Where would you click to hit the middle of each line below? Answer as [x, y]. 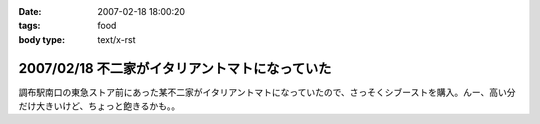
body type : [41, 39]
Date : [30, 11]
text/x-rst [116, 39]
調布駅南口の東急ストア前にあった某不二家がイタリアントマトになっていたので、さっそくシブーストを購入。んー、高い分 [267, 92]
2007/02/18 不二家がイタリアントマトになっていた [175, 68]
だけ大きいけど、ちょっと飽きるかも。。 [99, 106]
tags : [29, 26]
